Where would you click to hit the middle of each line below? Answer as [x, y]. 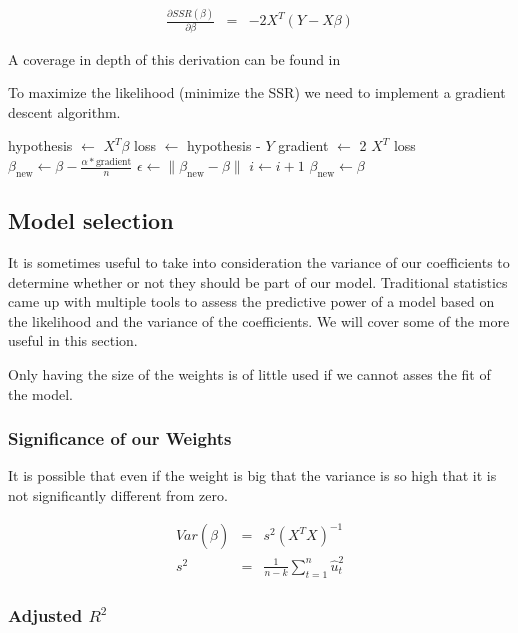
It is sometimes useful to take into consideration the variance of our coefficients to [259, 262]
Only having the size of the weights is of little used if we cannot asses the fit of [249, 374]
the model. [40, 393]
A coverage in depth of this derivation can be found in [174, 58]
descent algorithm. [64, 111]
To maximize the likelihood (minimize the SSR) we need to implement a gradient [257, 92]
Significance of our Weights [120, 438]
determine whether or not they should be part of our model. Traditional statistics [258, 281]
